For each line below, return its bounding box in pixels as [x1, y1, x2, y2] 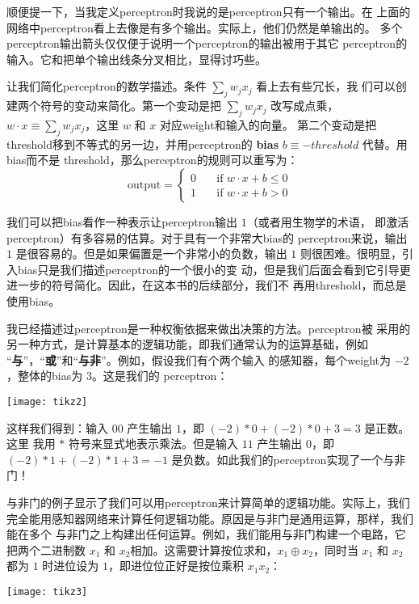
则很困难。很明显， [300, 245, 402, 262]
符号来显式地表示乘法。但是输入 [68, 435, 238, 452]
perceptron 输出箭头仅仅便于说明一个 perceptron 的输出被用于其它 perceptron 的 [6, 35, 408, 52]
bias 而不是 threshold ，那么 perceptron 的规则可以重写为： [6, 151, 299, 168]
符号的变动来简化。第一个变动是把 [40, 97, 221, 114]
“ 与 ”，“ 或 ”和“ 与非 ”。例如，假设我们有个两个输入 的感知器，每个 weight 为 [6, 351, 391, 368]
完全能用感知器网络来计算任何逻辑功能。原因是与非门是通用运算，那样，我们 [6, 509, 413, 526]
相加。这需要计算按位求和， [130, 541, 278, 558]
